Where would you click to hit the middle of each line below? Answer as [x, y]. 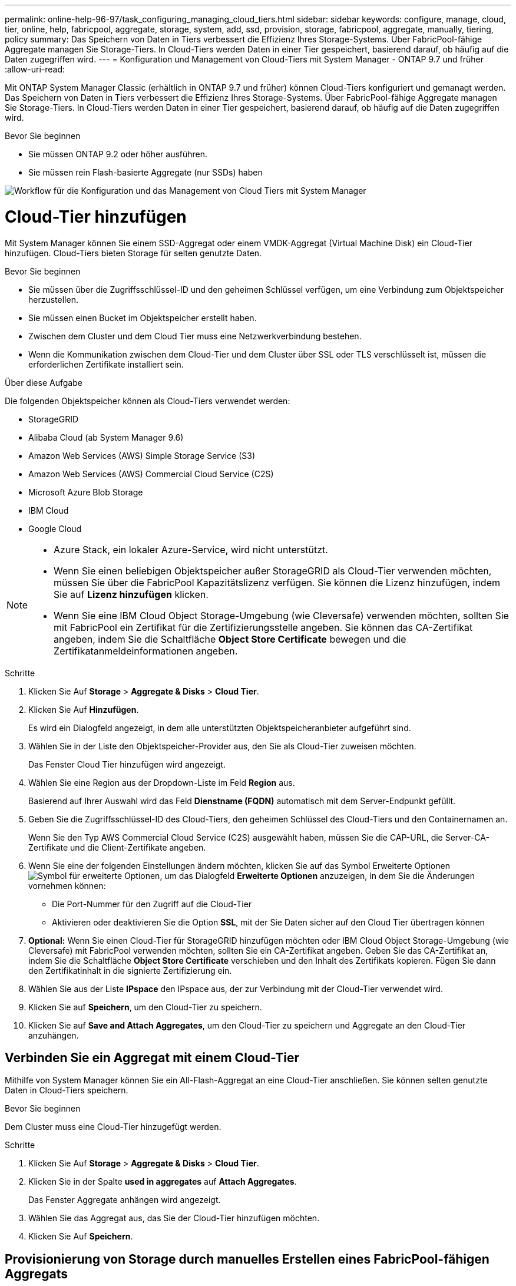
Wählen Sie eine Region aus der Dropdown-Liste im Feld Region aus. [162, 782]
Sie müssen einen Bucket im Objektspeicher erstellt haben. [143, 318]
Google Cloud [55, 528]
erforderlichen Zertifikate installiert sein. [106, 364]
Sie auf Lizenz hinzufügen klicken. [131, 594]
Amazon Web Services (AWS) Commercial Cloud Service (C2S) [151, 474]
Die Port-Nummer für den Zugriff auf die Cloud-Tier [152, 904]
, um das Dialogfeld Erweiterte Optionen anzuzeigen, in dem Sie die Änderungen [317, 875]
